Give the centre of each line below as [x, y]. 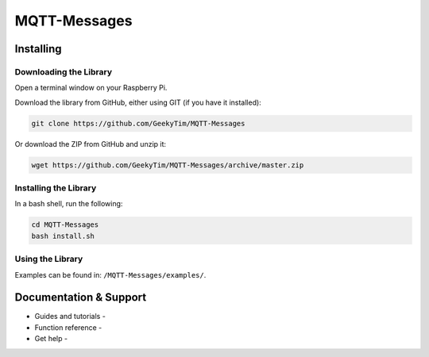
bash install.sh [63, 236]
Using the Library [49, 259]
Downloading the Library [64, 71]
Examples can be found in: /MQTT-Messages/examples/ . [110, 274]
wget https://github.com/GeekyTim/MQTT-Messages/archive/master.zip [168, 165]
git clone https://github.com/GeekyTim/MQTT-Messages [138, 123]
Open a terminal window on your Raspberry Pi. [91, 88]
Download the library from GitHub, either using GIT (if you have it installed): [138, 102]
